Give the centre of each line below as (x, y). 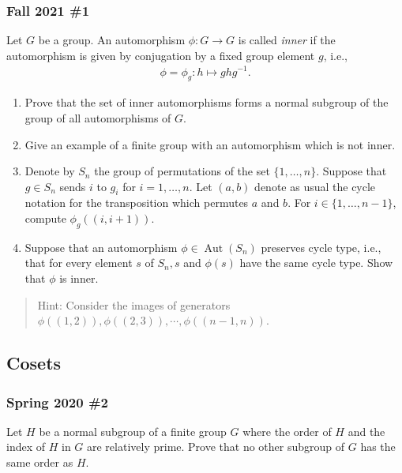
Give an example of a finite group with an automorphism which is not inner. (210, 144)
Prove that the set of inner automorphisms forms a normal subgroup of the (207, 102)
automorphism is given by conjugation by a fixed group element (161, 55)
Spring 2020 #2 (57, 402)
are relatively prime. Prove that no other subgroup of (216, 447)
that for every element (79, 263)
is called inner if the (287, 40)
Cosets (34, 363)
